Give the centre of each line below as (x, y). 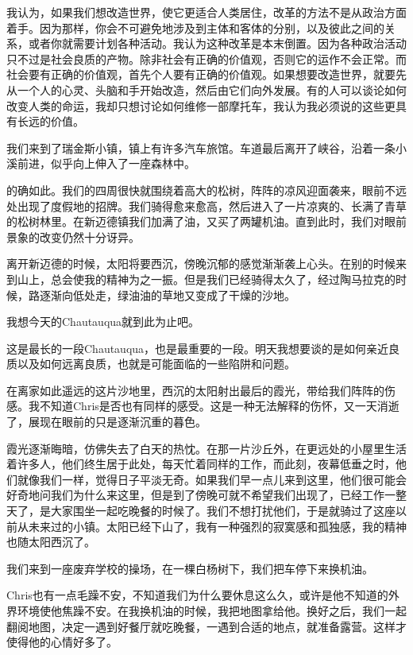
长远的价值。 (50, 121)
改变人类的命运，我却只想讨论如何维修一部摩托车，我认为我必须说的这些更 (201, 105)
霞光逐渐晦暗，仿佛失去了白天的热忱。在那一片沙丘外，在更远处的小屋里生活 (206, 448)
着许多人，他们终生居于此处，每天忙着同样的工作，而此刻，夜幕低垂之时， (201, 464)
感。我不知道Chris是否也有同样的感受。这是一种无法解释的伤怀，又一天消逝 (203, 406)
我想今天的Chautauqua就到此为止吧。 (103, 322)
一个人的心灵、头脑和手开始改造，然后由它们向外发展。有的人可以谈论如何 (212, 89)
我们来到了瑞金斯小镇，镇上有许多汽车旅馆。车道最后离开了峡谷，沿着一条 (201, 147)
